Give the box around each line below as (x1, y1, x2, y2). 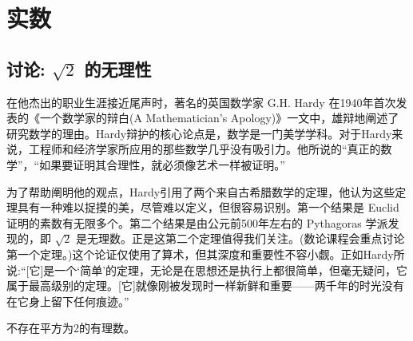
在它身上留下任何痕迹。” (6, 292, 129, 309)
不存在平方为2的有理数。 (6, 319, 135, 336)
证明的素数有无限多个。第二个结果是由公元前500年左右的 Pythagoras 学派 (6, 214, 388, 231)
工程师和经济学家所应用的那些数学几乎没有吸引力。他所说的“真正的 (28, 141, 381, 157)
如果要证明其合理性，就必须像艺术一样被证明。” (39, 156, 285, 172)
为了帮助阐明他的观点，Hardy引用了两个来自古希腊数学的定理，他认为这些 (6, 183, 395, 200)
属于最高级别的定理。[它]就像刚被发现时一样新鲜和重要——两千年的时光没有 (6, 277, 404, 294)
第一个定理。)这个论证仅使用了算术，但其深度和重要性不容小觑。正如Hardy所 (6, 245, 405, 262)
